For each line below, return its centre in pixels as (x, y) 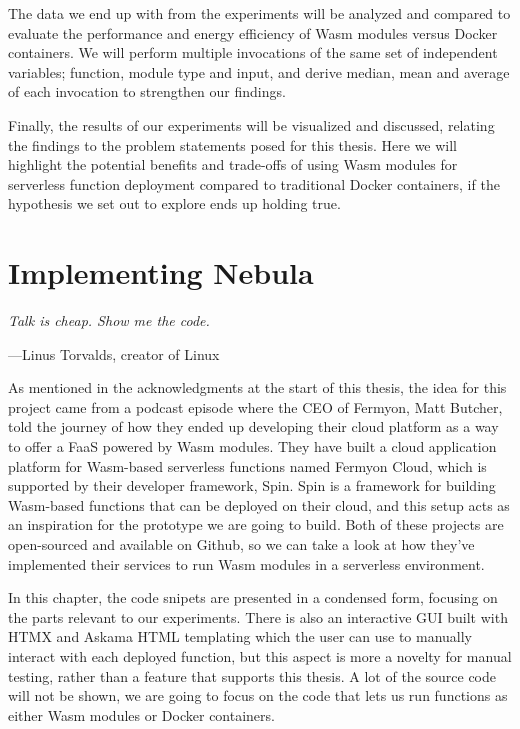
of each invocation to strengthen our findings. (147, 91)
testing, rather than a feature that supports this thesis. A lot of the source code (252, 675)
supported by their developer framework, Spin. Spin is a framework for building (252, 485)
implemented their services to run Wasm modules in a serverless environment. (246, 563)
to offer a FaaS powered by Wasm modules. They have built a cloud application (252, 446)
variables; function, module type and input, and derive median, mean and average (259, 71)
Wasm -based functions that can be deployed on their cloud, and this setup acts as (259, 504)
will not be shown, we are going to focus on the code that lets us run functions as (258, 695)
